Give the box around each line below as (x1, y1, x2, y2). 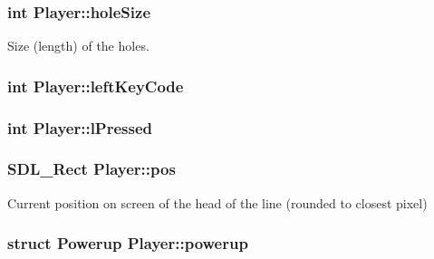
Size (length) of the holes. (7, 36, 149, 55)
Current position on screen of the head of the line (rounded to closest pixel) (7, 193, 428, 212)
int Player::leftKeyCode (7, 74, 184, 97)
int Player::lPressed (7, 116, 153, 139)
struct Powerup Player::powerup (7, 232, 248, 254)
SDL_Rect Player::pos (7, 158, 176, 180)
